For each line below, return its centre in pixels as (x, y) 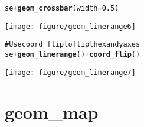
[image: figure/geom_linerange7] (70, 72)
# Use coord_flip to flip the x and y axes (73, 45)
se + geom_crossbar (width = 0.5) (62, 8)
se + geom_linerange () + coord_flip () (73, 54)
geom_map (52, 112)
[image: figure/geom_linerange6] (70, 26)
